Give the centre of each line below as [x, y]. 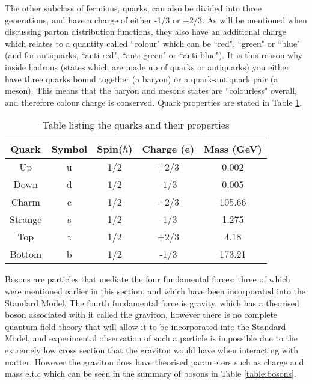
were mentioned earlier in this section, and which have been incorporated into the [155, 291]
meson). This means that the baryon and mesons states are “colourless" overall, [151, 90]
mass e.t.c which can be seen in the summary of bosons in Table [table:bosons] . [151, 373]
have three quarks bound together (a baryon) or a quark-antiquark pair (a [142, 78]
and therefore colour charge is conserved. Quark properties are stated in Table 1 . [154, 102]
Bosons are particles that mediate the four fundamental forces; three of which [148, 279]
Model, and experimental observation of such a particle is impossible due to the [151, 338]
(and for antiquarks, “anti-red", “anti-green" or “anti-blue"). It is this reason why [154, 55]
